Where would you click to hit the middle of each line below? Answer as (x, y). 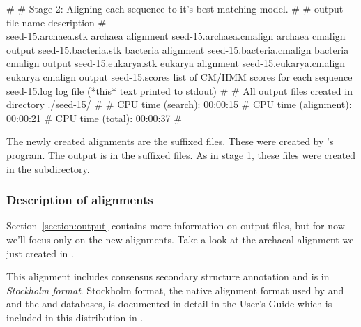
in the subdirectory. (48, 168)
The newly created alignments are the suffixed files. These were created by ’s (170, 141)
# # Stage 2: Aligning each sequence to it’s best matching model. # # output (175, 8)
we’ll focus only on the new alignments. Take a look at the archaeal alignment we (180, 239)
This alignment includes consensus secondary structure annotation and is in (168, 276)
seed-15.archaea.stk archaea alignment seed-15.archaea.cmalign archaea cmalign (176, 36)
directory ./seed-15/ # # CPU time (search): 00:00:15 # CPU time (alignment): (179, 104)
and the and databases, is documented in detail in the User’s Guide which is (169, 304)
